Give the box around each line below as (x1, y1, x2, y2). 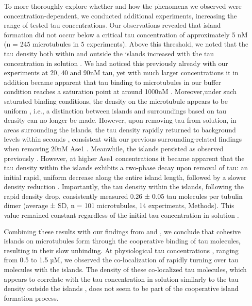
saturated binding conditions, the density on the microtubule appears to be (4, 96, 228, 106)
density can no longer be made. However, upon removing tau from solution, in (4, 115, 236, 125)
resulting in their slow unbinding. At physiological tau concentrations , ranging (4, 245, 239, 255)
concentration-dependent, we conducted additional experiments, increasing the (4, 10, 237, 20)
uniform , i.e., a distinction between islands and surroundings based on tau (4, 105, 226, 115)
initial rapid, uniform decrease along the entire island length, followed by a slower (4, 172, 247, 182)
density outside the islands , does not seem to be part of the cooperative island (4, 283, 239, 293)
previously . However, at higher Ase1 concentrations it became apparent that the (4, 153, 245, 163)
